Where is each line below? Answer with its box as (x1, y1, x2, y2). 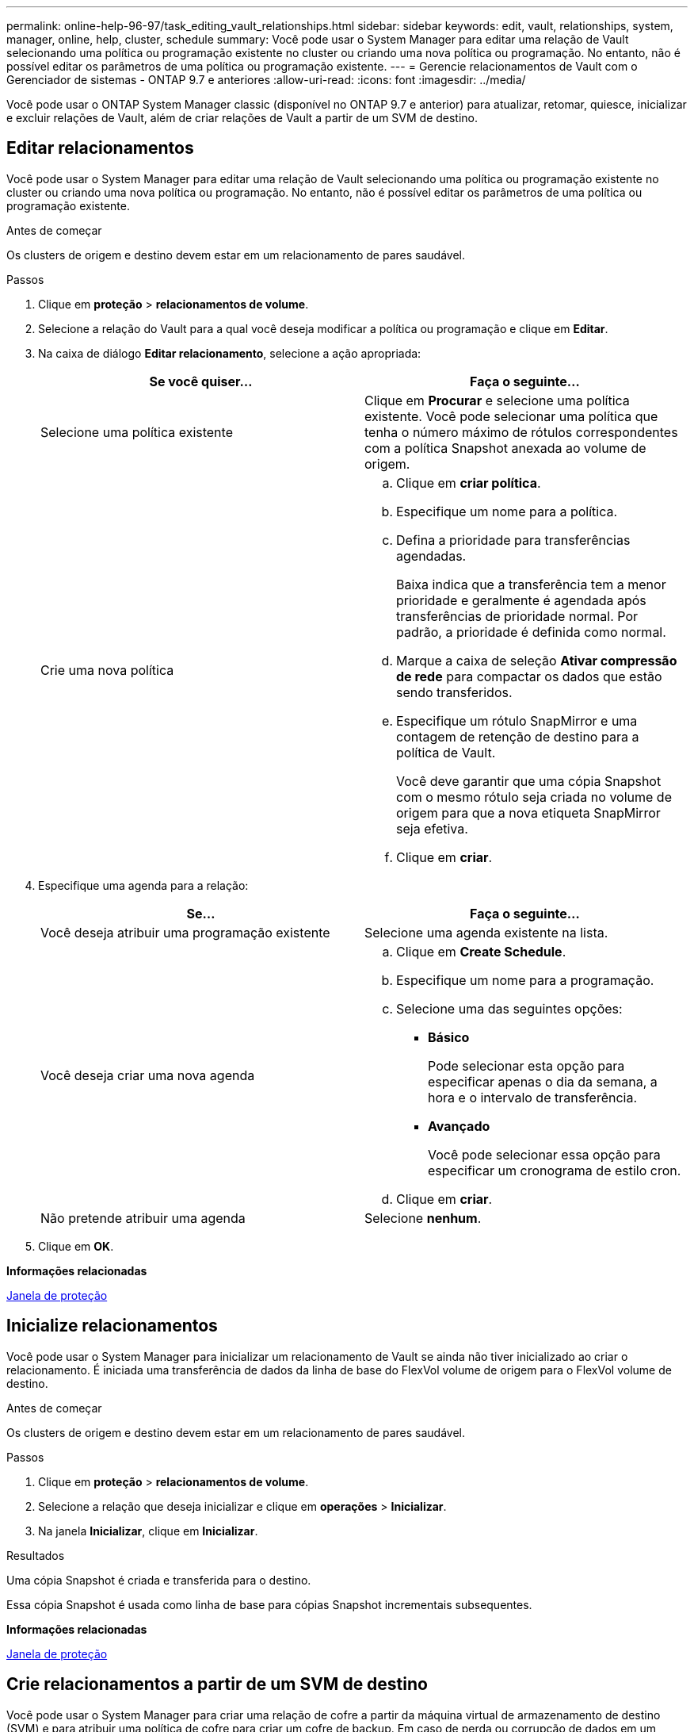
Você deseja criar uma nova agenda (40, 1067, 255, 1083)
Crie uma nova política (40, 661, 174, 678)
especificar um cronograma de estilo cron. (428, 1162, 681, 1178)
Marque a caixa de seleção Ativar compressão (396, 652, 677, 669)
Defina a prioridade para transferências (396, 531, 631, 548)
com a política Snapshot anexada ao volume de (364, 439, 646, 456)
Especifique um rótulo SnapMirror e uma (396, 712, 638, 729)
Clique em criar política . (396, 474, 541, 491)
